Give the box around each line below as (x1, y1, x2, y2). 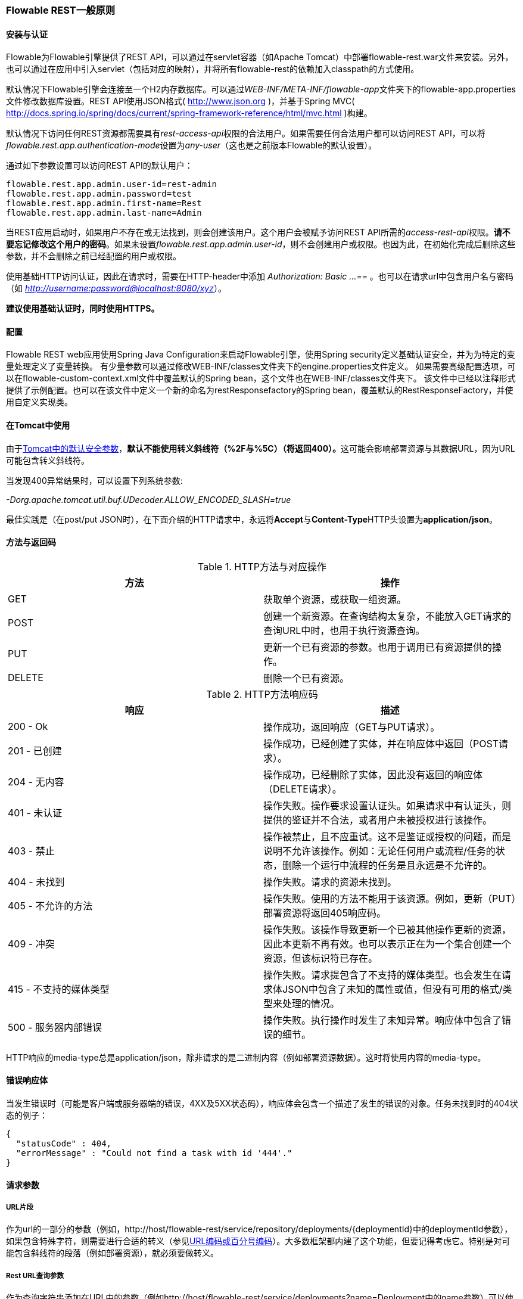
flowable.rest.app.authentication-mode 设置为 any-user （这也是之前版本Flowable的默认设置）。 (6, 140, 377, 151)
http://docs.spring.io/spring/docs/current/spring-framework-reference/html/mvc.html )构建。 (6, 108, 372, 119)
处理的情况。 (282, 997, 340, 1009)
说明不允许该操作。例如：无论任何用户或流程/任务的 (263, 844, 496, 857)
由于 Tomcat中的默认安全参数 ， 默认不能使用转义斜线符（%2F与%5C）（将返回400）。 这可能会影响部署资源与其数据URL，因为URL (6, 443, 515, 453)
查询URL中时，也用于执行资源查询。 (263, 624, 425, 636)
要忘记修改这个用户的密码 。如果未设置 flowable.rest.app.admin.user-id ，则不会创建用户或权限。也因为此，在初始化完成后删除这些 (6, 239, 516, 250)
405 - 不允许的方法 (8, 899, 93, 912)
